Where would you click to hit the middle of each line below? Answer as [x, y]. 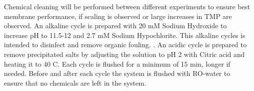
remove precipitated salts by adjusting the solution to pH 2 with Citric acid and [124, 54]
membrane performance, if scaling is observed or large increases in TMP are [118, 16]
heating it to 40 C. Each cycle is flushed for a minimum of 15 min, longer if [117, 64]
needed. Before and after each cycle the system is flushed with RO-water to [117, 73]
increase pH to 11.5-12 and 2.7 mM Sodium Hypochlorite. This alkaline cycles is [125, 35]
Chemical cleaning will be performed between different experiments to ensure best [127, 6]
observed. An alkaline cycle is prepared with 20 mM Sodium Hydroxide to [115, 26]
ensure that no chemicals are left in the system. [75, 82]
